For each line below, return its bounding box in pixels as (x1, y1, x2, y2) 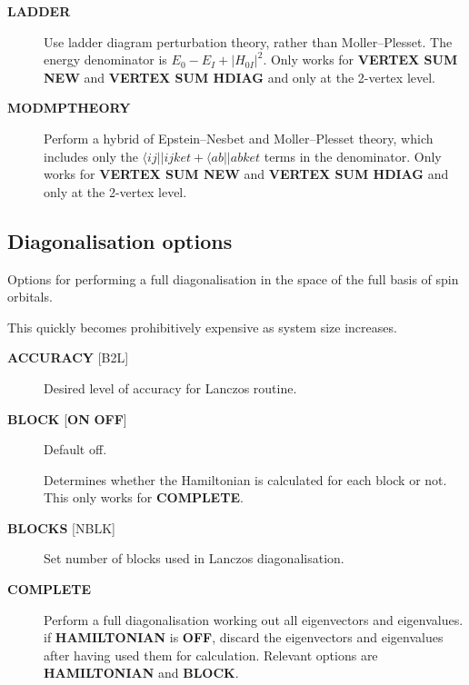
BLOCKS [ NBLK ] (7, 518, 115, 537)
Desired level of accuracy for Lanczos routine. (44, 378, 297, 397)
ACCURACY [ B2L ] (7, 348, 129, 367)
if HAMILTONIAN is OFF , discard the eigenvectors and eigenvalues (44, 628, 444, 647)
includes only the (44, 146, 138, 165)
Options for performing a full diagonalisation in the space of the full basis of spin (7, 269, 459, 288)
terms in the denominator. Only (264, 146, 442, 165)
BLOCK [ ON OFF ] (7, 409, 127, 428)
